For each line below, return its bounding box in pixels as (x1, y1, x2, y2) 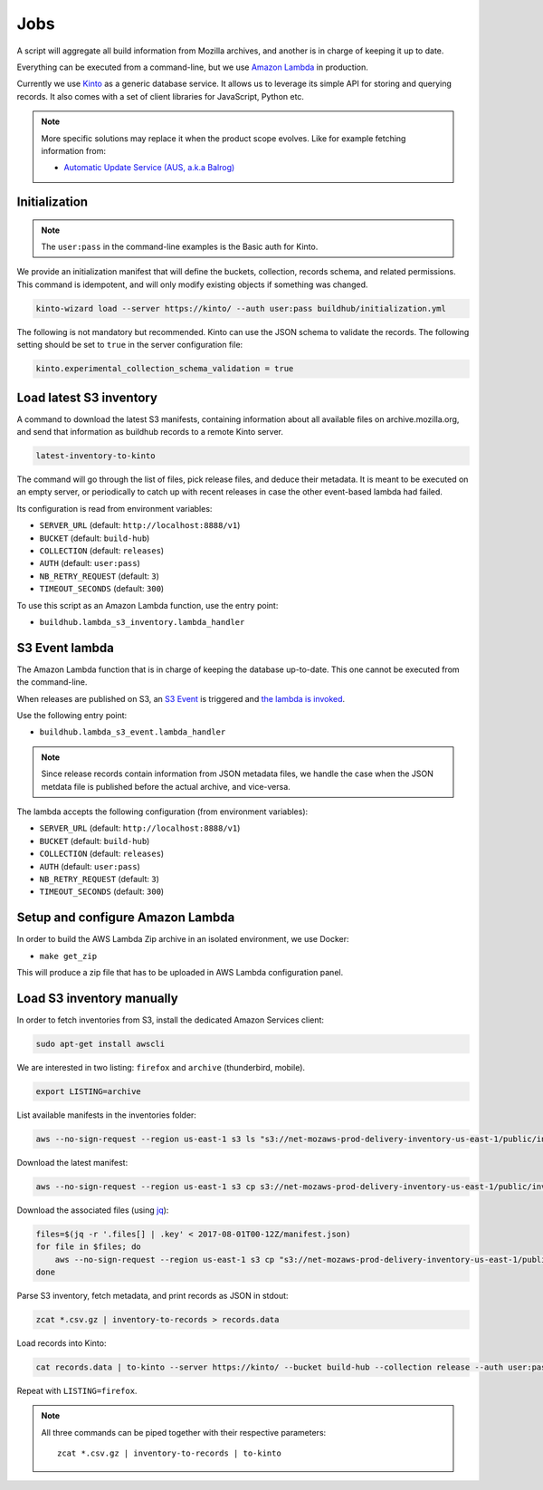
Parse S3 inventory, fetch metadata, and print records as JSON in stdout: (16, 1290, 289, 1301)
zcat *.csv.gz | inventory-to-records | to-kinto (57, 1448, 282, 1458)
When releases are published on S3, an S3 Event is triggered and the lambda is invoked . (16, 693, 346, 704)
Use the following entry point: (16, 710, 128, 721)
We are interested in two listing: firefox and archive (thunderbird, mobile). (16, 1062, 306, 1072)
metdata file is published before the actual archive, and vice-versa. (41, 781, 291, 792)
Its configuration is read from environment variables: (16, 503, 213, 514)
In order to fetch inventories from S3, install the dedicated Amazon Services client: (16, 1014, 325, 1025)
